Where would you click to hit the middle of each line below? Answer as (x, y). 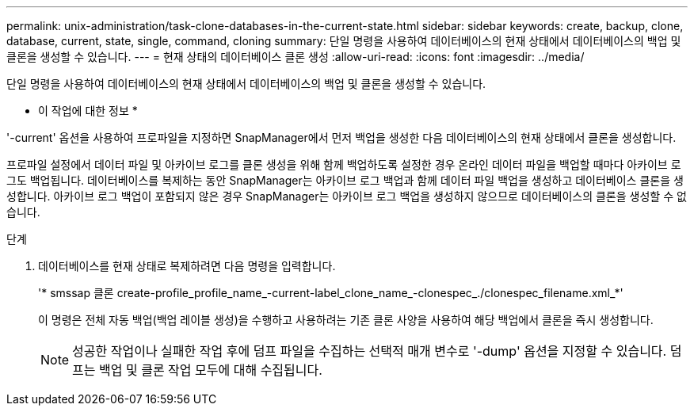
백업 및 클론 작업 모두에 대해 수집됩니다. (211, 370)
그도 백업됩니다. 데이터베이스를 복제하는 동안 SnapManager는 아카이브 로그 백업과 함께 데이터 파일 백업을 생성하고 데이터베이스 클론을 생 (345, 180)
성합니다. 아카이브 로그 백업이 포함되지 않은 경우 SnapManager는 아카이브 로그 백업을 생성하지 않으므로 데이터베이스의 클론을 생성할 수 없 (347, 196)
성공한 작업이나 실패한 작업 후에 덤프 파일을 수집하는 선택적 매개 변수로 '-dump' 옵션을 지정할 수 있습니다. (370, 351)
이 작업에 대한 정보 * (88, 111)
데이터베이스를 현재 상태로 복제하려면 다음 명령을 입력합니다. (187, 266)
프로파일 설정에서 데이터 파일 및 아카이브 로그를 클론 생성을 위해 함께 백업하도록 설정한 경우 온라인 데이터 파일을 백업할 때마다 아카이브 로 (344, 164)
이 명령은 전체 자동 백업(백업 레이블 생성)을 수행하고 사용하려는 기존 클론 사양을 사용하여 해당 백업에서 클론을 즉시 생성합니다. (346, 320)
